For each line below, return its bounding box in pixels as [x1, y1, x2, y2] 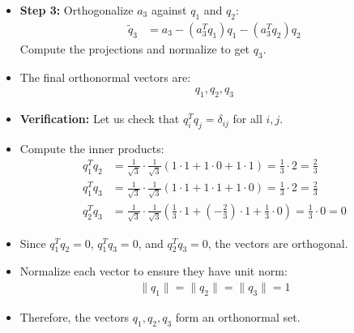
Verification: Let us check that [19, 110, 180, 127]
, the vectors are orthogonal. [207, 234, 348, 251]
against [151, 2, 187, 18]
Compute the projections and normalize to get [19, 40, 250, 57]
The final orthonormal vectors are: [19, 68, 191, 85]
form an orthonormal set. [175, 308, 301, 325]
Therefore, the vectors [19, 308, 130, 325]
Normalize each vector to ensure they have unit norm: [19, 263, 288, 280]
